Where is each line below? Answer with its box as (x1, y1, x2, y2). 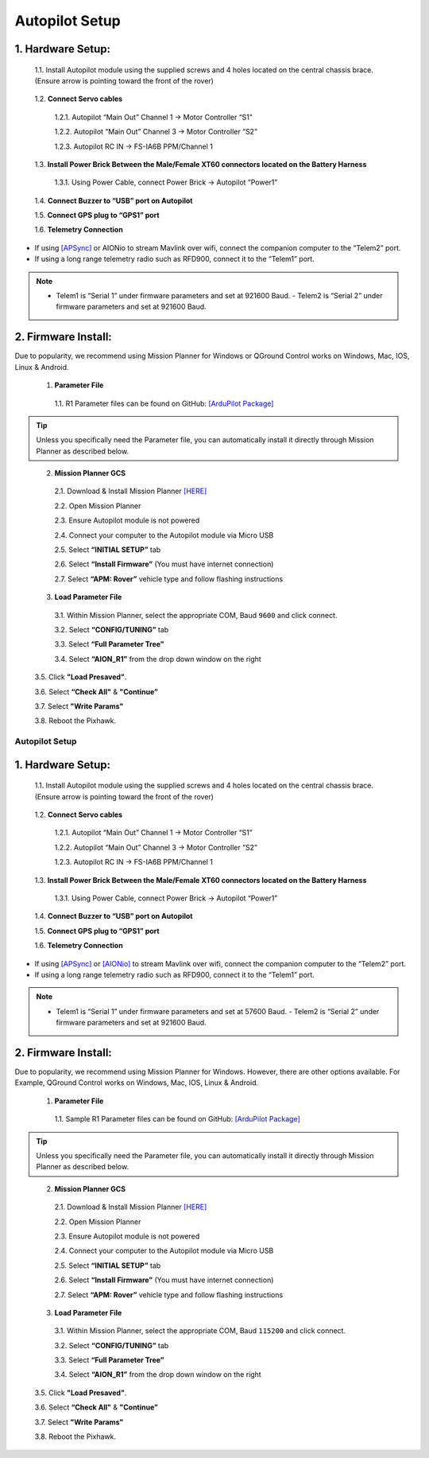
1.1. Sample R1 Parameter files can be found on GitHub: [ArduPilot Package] (54, 1114, 301, 1124)
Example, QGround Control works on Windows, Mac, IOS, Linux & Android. (14, 1078, 259, 1087)
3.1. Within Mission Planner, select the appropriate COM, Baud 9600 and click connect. (54, 610, 338, 620)
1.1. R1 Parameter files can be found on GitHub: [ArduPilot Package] (54, 399, 274, 408)
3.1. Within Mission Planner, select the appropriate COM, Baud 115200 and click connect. (54, 1326, 346, 1336)
